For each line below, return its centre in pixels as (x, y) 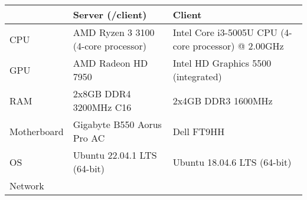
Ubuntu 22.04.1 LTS (115, 155)
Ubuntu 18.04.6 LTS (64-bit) (232, 162)
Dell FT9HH (199, 131)
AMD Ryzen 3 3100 (114, 32)
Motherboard (37, 131)
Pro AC (89, 138)
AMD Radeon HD (110, 63)
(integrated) (197, 76)
